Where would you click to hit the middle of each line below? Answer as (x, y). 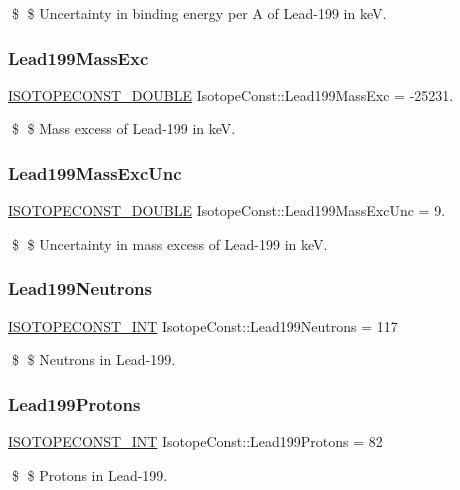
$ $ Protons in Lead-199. (89, 474)
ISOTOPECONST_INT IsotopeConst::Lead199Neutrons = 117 (203, 325)
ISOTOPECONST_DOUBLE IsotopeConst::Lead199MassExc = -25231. (231, 94)
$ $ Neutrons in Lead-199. (93, 359)
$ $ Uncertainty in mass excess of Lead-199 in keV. (169, 243)
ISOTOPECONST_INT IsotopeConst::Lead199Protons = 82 (195, 441)
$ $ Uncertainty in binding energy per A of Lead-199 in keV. (199, 13)
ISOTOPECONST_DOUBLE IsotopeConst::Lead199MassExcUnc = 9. (227, 210)
